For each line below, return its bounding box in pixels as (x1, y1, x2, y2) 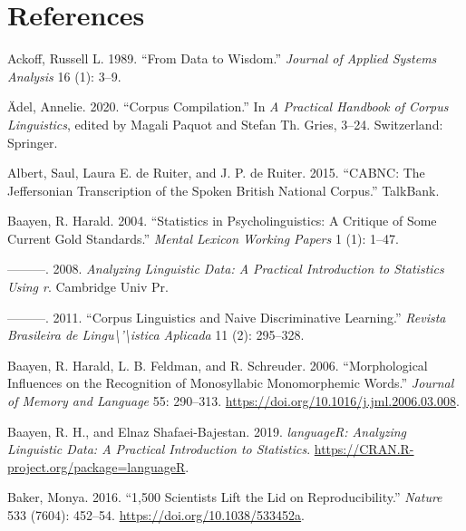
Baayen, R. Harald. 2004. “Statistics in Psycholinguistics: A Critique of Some (7, 211, 437, 230)
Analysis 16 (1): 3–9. (7, 66, 121, 85)
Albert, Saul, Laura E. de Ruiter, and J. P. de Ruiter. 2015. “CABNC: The (7, 163, 425, 182)
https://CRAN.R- (314, 439, 414, 459)
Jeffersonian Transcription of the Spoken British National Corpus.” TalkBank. (7, 180, 440, 199)
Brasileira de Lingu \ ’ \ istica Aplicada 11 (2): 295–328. (7, 325, 305, 344)
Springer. (7, 132, 58, 151)
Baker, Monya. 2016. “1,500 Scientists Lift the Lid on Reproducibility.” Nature (7, 488, 442, 507)
